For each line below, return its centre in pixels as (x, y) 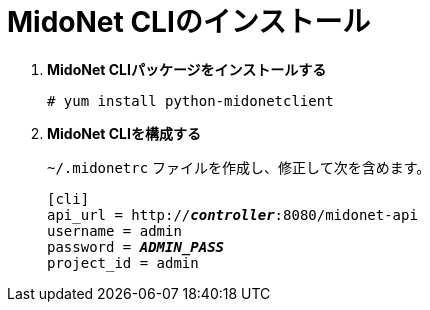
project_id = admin (123, 262)
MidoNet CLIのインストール (189, 22)
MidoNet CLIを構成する (124, 133)
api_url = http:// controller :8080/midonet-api (232, 214)
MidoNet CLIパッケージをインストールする (187, 69)
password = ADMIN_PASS (136, 246)
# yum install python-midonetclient (190, 100)
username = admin (114, 230)
